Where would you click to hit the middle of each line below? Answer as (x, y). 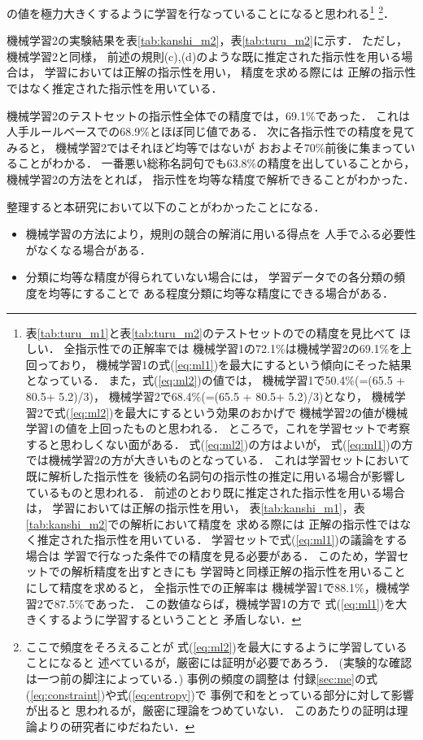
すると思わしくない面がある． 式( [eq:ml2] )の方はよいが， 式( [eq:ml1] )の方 (219, 444)
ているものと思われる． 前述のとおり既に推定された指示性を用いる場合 (215, 492)
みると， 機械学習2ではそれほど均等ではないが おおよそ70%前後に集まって (205, 147)
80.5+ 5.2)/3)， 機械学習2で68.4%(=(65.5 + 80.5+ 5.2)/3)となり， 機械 (210, 396)
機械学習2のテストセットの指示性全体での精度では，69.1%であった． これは (209, 115)
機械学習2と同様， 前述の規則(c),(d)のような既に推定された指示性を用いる (204, 56)
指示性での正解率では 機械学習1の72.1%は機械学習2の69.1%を (238, 348)
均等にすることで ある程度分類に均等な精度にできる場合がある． (221, 292)
